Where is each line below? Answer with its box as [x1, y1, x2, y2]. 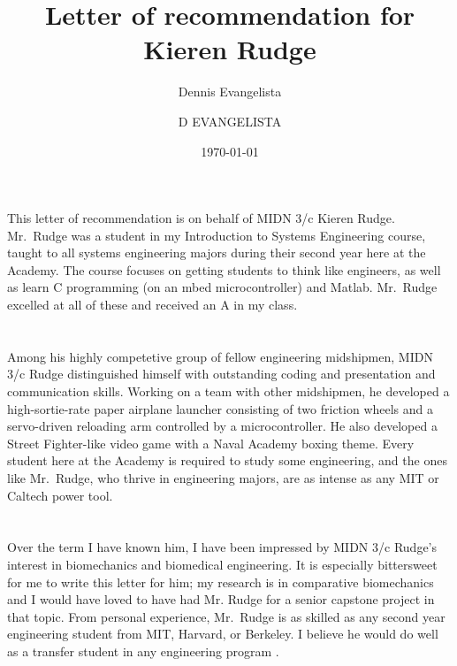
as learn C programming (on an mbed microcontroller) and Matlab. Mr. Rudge [7, 278, 438, 296]
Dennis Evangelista [178, 82, 282, 101]
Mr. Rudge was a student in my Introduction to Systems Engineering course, [7, 226, 426, 244]
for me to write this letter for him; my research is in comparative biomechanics [7, 572, 434, 591]
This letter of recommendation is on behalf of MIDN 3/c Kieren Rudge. [7, 209, 395, 227]
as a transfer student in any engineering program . [7, 641, 279, 660]
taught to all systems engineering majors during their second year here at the [7, 243, 426, 262]
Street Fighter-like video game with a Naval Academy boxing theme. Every [7, 433, 415, 452]
